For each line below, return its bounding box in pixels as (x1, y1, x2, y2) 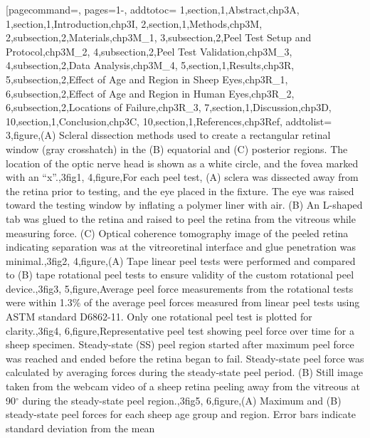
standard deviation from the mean (6, 420, 155, 435)
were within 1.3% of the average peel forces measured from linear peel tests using (6, 295, 360, 310)
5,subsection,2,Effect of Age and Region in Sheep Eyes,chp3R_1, (6, 71, 288, 86)
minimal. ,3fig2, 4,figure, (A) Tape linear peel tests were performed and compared (6, 253, 356, 268)
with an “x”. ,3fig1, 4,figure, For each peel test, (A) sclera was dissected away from (6, 170, 359, 184)
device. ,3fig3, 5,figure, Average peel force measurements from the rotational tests (6, 281, 354, 296)
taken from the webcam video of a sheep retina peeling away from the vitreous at (6, 379, 361, 394)
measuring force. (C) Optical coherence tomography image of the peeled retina (6, 225, 349, 240)
